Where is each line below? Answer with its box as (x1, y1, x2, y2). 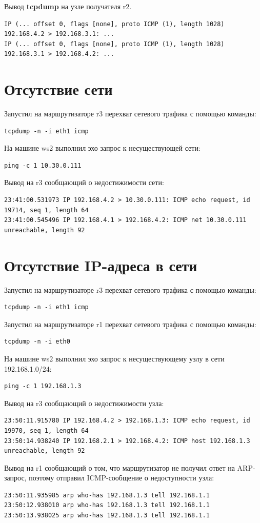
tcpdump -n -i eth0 (4, 338, 70, 346)
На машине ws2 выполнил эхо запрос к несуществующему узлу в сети (4, 353, 225, 364)
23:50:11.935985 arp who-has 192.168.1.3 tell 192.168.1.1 (4, 491, 210, 499)
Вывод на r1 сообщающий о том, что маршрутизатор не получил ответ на (4, 462, 235, 473)
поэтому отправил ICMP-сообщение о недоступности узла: (29, 472, 214, 483)
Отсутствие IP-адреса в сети (4, 254, 197, 275)
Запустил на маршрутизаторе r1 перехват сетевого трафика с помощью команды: (4, 318, 256, 329)
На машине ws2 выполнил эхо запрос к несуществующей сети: (4, 143, 201, 153)
